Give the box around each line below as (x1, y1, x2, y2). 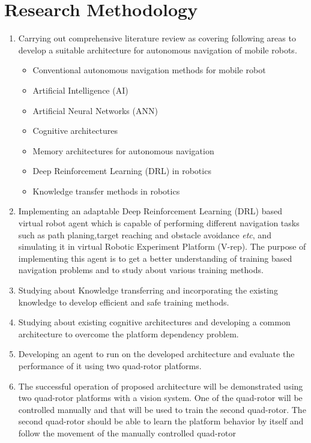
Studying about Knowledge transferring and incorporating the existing (18, 284, 278, 297)
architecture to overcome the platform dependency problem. (18, 327, 239, 340)
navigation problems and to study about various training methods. (18, 264, 264, 276)
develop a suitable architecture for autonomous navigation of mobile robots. (18, 43, 297, 56)
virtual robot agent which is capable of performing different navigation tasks (18, 217, 300, 229)
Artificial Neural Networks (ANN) (32, 104, 158, 116)
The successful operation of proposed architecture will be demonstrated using (18, 379, 303, 392)
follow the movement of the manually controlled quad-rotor (18, 426, 236, 439)
